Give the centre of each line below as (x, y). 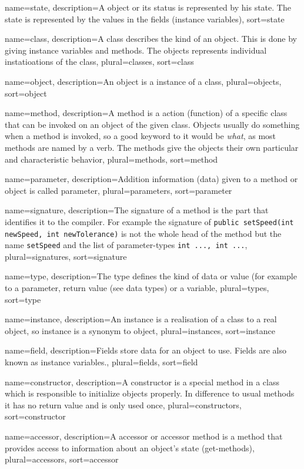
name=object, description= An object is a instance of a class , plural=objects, (143, 81)
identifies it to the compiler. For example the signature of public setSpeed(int (149, 221)
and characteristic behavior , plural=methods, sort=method (111, 159)
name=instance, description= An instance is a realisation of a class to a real (141, 319)
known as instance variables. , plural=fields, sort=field (101, 362)
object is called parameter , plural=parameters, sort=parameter (118, 190)
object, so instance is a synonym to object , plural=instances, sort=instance (140, 330)
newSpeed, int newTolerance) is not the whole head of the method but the (143, 233)
